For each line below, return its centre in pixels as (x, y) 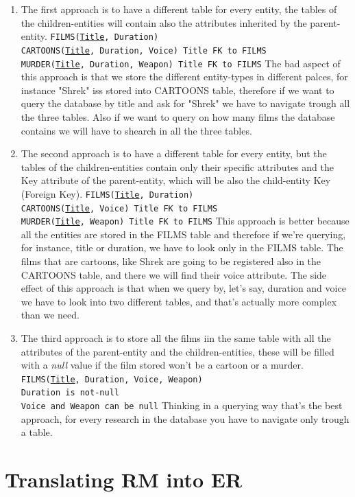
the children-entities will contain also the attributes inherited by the (164, 22)
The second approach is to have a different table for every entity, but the (174, 153)
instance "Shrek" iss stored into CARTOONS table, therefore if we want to (177, 90)
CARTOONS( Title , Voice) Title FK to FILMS (119, 208)
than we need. (50, 315)
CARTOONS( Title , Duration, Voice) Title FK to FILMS (144, 50)
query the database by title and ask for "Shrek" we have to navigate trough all (185, 103)
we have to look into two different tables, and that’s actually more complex (179, 301)
